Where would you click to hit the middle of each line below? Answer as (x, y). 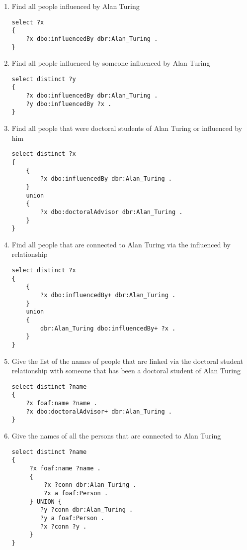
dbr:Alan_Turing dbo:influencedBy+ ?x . (108, 328)
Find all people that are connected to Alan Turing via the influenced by (121, 244)
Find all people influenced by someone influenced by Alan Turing (111, 63)
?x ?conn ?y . (64, 526)
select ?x (28, 22)
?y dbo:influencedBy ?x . (69, 104)
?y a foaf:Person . (72, 518)
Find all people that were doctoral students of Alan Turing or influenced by (127, 128)
